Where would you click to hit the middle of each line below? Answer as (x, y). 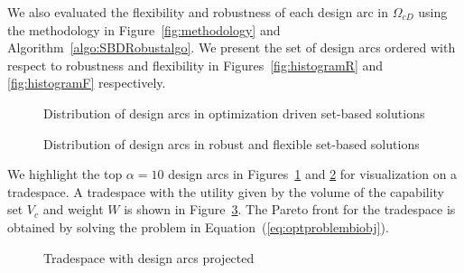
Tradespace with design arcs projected (149, 257)
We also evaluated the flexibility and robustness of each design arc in (198, 12)
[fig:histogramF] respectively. (87, 83)
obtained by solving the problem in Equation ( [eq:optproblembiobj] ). (198, 226)
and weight (73, 209)
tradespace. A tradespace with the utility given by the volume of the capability (226, 191)
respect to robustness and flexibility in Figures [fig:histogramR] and (195, 65)
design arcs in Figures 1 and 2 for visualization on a (313, 174)
